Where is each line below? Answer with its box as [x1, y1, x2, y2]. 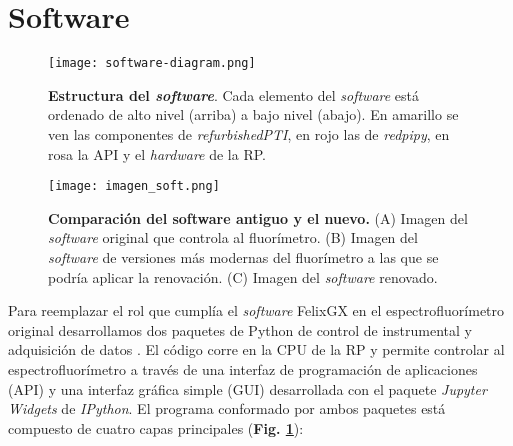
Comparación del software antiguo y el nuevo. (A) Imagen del [48, 207, 468, 228]
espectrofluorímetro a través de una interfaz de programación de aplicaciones [8, 358, 478, 379]
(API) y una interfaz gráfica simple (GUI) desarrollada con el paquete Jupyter [8, 378, 487, 399]
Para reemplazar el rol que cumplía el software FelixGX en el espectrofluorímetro [8, 300, 505, 321]
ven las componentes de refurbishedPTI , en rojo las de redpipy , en [48, 123, 450, 144]
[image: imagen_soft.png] [48, 179, 220, 194]
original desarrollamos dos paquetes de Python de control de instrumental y [8, 319, 472, 340]
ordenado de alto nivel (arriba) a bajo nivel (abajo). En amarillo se [48, 104, 459, 125]
